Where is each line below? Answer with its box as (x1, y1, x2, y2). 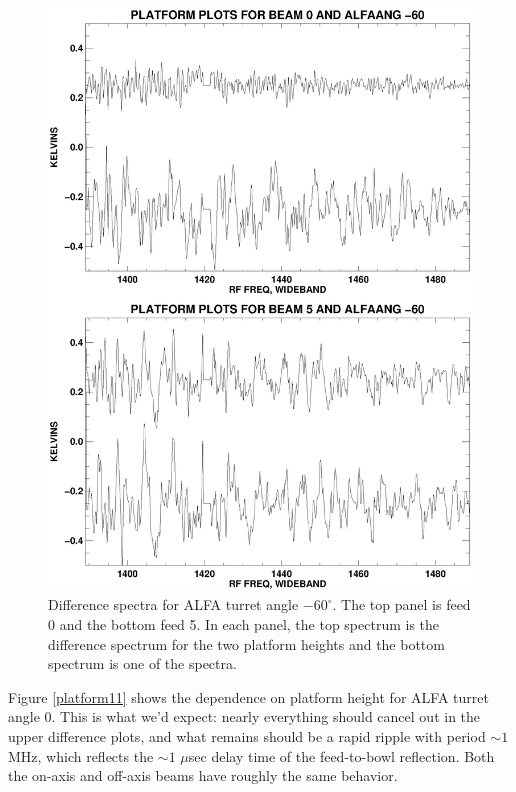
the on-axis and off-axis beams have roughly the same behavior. (8, 765, 398, 786)
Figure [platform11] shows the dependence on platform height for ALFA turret (8, 686, 489, 707)
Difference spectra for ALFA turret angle (48, 594, 299, 615)
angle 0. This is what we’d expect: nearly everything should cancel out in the (8, 706, 481, 727)
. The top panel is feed (332, 594, 471, 615)
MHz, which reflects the (8, 745, 154, 766)
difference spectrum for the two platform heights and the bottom (48, 633, 445, 654)
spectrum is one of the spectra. (48, 653, 237, 674)
